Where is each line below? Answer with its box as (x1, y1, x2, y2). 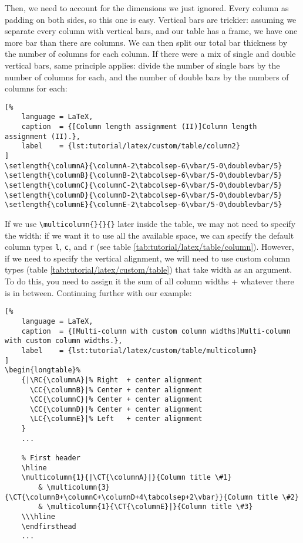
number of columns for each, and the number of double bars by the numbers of (5, 70, 289, 83)
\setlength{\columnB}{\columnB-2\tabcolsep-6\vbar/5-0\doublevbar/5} (5, 171, 282, 180)
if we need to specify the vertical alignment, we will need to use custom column (5, 252, 290, 264)
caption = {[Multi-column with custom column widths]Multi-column (21, 327, 291, 335)
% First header (21, 454, 80, 463)
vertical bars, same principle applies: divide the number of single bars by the (5, 59, 280, 71)
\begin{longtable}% (5, 366, 80, 375)
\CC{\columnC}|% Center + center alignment (29, 395, 203, 404)
